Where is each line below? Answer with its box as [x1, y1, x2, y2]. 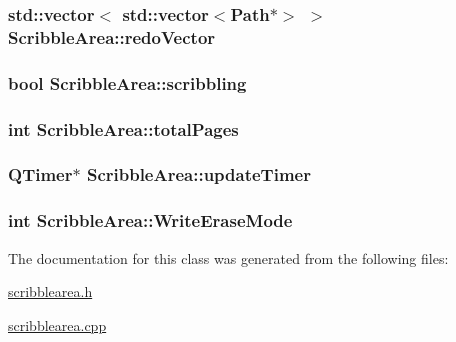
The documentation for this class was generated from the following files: [8, 247, 449, 268]
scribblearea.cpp [8, 314, 107, 335]
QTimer [8, 162, 73, 187]
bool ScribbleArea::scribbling [8, 70, 247, 95]
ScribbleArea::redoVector [8, 24, 216, 49]
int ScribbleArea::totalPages [8, 116, 239, 141]
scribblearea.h [8, 281, 93, 302]
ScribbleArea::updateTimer [86, 162, 311, 187]
